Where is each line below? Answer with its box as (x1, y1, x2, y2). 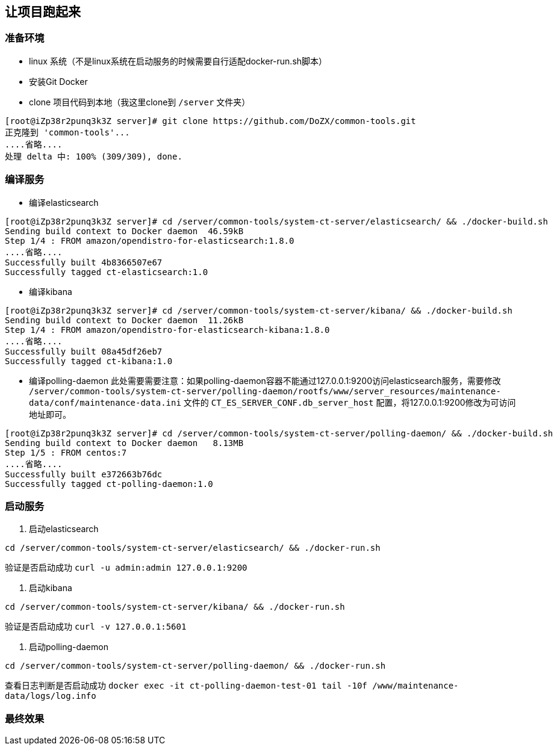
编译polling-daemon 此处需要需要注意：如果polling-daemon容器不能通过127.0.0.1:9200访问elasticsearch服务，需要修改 (29, 375, 501, 386)
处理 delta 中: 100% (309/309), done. (5, 151, 182, 161)
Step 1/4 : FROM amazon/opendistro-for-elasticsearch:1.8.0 (5, 235, 294, 246)
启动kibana (29, 583, 72, 593)
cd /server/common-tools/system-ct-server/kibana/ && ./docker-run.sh (5, 602, 345, 612)
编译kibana (29, 286, 72, 297)
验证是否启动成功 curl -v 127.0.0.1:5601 (5, 621, 187, 632)
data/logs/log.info (5, 691, 96, 701)
